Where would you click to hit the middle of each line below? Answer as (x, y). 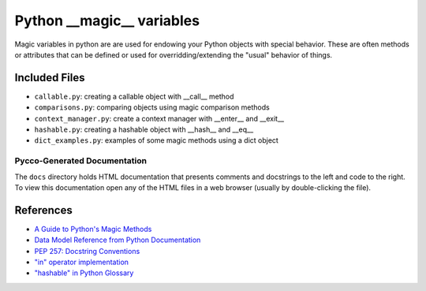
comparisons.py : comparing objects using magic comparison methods (152, 107)
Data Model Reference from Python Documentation (118, 240)
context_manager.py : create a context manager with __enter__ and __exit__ (159, 118)
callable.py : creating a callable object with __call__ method (134, 96)
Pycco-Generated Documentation (81, 161)
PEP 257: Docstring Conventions (87, 251)
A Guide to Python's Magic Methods (93, 229)
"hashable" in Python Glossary (84, 273)
